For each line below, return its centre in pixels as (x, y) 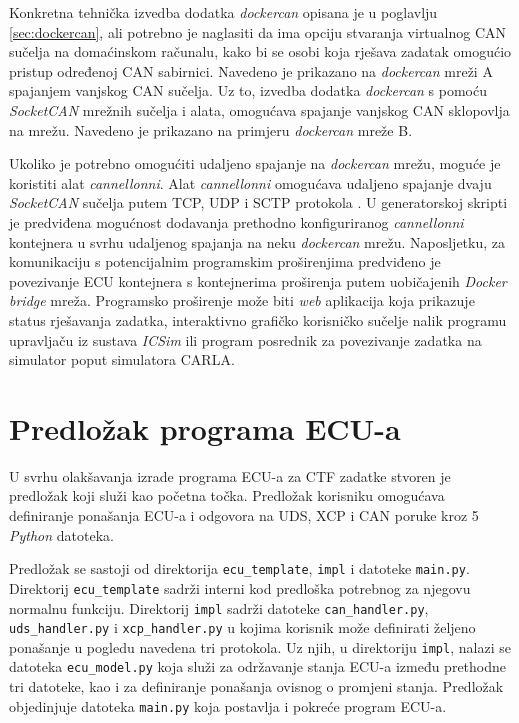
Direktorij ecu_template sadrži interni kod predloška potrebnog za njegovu (240, 587)
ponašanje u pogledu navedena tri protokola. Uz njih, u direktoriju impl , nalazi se (260, 646)
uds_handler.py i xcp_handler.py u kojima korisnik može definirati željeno (242, 627)
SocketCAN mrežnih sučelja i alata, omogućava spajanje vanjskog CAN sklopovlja (259, 109)
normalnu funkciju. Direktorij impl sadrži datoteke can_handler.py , (219, 607)
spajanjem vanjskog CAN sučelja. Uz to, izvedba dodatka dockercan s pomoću (248, 90)
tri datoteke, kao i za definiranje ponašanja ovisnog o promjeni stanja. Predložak (256, 686)
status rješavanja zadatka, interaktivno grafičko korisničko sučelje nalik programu (258, 319)
